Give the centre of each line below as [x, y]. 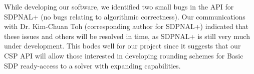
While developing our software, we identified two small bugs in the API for [119, 6]
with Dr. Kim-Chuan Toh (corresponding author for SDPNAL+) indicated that [126, 26]
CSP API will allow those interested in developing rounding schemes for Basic [124, 55]
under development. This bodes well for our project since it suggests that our [122, 46]
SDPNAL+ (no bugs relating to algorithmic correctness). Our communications [125, 16]
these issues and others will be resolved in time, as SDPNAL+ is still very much [127, 36]
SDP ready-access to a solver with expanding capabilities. [92, 65]
